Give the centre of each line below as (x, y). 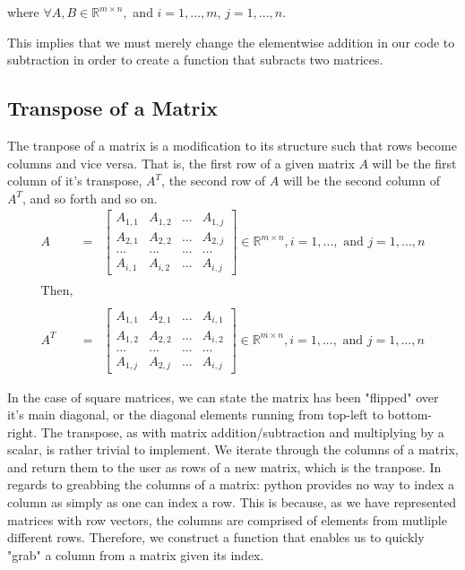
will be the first (414, 163)
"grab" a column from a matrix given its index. (136, 554)
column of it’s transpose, (75, 181)
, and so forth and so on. (90, 198)
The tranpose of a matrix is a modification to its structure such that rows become (232, 145)
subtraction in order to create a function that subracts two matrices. (195, 60)
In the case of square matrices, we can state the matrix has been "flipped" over (223, 397)
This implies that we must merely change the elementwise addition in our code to (231, 42)
